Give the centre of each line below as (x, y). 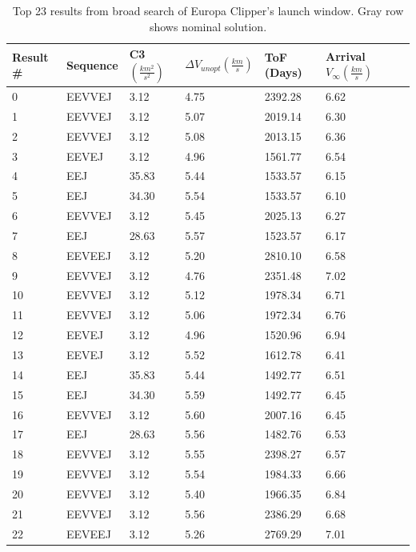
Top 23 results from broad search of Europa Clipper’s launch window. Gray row (208, 10)
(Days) (283, 72)
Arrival (346, 56)
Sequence (92, 64)
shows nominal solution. (208, 26)
